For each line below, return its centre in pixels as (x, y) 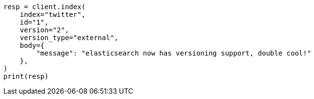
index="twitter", (53, 14)
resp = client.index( (45, 7)
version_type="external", (69, 38)
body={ (32, 45)
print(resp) (26, 76)
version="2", (44, 30)
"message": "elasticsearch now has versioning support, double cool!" (174, 53)
